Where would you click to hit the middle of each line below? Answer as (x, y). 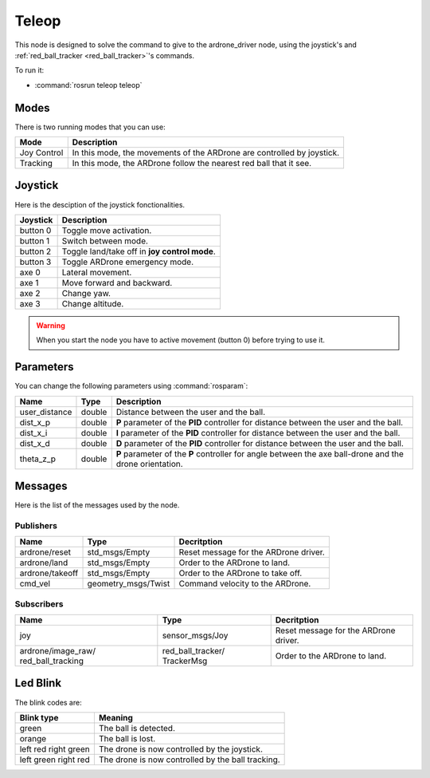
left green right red (55, 760)
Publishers (36, 525)
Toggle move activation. (107, 230)
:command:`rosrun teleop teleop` (88, 85)
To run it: (29, 70)
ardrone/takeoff (49, 573)
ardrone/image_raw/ (57, 651)
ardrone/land (44, 563)
